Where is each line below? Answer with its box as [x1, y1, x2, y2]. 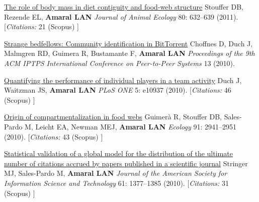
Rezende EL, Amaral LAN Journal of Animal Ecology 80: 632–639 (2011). [4, 11, 238, 22]
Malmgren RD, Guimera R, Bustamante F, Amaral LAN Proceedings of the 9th [4, 48, 255, 58]
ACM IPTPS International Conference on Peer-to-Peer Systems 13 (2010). [4, 57, 235, 68]
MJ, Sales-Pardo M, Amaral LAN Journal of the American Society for [4, 168, 227, 178]
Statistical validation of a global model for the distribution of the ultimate [4, 148, 233, 159]
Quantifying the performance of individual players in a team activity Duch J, [4, 75, 242, 85]
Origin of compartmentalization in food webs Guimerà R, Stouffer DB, [4, 111, 222, 122]
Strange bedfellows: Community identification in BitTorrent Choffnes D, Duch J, [4, 38, 253, 48]
